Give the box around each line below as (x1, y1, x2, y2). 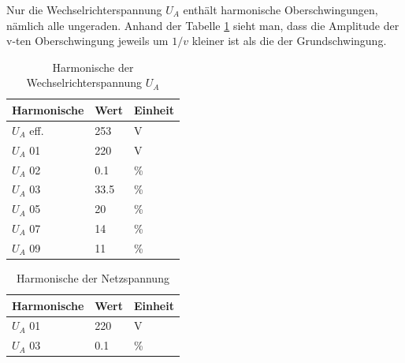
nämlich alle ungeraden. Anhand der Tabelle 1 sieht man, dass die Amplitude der (6, 17, 399, 33)
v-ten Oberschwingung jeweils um (6, 32, 169, 49)
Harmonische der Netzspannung (17, 269, 169, 286)
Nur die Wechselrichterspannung (6, 2, 162, 17)
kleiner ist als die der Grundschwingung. (191, 32, 387, 49)
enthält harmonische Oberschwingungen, (183, 2, 378, 17)
